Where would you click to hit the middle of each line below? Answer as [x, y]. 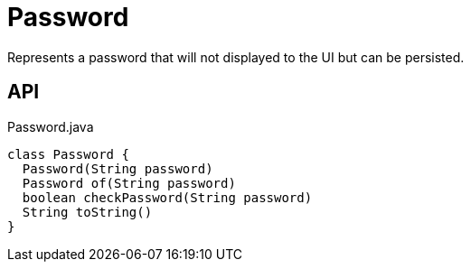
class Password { [68, 154]
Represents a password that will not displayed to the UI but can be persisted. [236, 57]
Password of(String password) [129, 183]
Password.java [51, 126]
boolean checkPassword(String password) [167, 197]
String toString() [87, 212]
